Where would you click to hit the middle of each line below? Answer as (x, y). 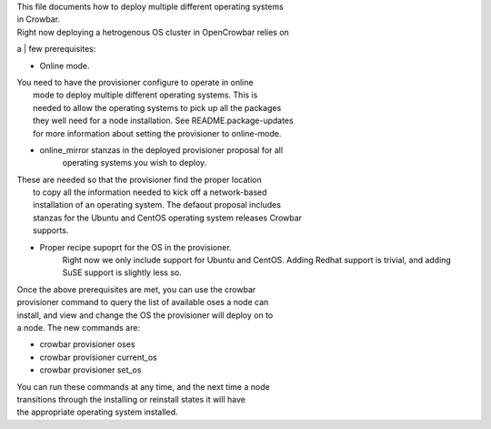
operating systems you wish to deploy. (135, 163)
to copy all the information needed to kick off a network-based (150, 192)
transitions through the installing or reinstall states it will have (131, 399)
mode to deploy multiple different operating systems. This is (145, 95)
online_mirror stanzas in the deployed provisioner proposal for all (161, 149)
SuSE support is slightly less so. (122, 272)
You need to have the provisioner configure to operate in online (135, 82)
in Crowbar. (39, 19)
